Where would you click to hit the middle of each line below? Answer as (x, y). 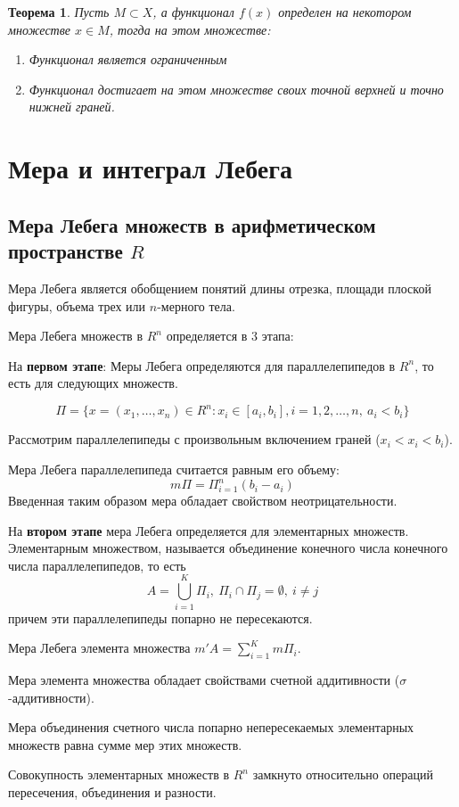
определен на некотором (345, 12)
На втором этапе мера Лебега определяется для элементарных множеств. (209, 530)
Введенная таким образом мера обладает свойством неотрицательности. (203, 501)
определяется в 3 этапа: (230, 336)
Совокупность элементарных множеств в (119, 774)
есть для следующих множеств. (93, 383)
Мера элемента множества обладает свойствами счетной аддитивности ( (204, 679)
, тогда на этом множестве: (190, 29)
